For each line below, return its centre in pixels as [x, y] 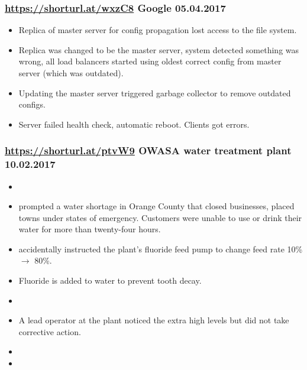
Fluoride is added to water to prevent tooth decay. [110, 280]
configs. [32, 104]
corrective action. [50, 331]
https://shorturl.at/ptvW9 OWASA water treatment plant [148, 150]
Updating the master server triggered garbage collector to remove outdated [155, 92]
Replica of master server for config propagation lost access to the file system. [158, 30]
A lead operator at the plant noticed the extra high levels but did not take [154, 320]
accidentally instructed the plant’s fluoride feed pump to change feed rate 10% [161, 249]
